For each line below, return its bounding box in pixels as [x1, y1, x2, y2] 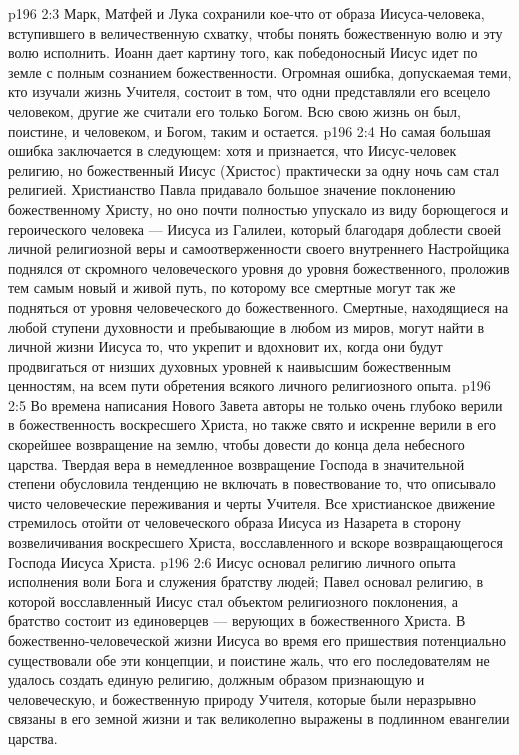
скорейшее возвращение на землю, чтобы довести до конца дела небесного [8, 434, 465, 455]
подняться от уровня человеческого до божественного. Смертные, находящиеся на [8, 296, 509, 317]
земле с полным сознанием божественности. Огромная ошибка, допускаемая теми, [8, 61, 512, 82]
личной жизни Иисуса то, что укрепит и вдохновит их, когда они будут [8, 336, 443, 357]
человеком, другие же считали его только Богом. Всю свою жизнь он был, [8, 100, 461, 121]
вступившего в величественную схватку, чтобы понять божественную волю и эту [8, 22, 503, 43]
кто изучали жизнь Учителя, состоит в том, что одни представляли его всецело [8, 81, 491, 102]
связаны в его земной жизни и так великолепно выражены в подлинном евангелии [8, 708, 510, 729]
